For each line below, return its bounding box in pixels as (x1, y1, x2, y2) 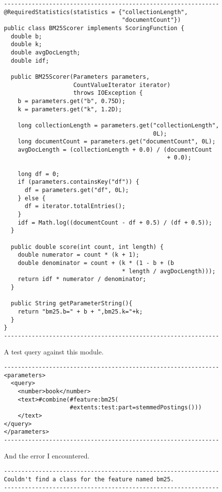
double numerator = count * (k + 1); (17, 251, 140, 259)
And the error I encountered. (4, 450, 90, 460)
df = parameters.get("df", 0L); (24, 187, 129, 194)
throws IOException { (73, 89, 143, 97)
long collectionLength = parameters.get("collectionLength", (17, 122, 219, 129)
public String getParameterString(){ (11, 300, 132, 307)
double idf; (11, 57, 49, 64)
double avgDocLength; (11, 49, 80, 56)
